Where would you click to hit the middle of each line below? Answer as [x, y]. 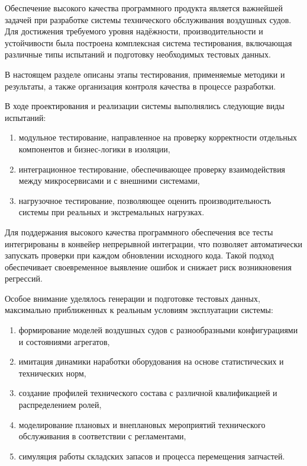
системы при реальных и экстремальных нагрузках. [112, 212]
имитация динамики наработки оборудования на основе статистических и [151, 361]
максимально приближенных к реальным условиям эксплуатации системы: [139, 310]
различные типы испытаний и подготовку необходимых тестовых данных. [138, 54]
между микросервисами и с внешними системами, [109, 181]
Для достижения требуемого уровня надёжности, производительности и [134, 31]
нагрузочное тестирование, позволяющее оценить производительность [145, 200]
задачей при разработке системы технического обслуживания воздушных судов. [148, 19]
